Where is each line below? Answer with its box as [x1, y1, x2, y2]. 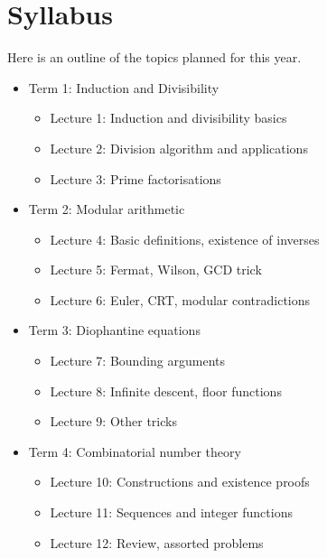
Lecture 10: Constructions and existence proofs [50, 472, 310, 491]
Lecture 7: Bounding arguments [50, 351, 226, 370]
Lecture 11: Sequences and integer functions [50, 503, 293, 522]
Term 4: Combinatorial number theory [28, 442, 241, 460]
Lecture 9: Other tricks [50, 412, 177, 431]
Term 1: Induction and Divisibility [28, 78, 220, 97]
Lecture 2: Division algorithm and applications [50, 138, 308, 157]
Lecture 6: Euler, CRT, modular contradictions [50, 290, 311, 309]
